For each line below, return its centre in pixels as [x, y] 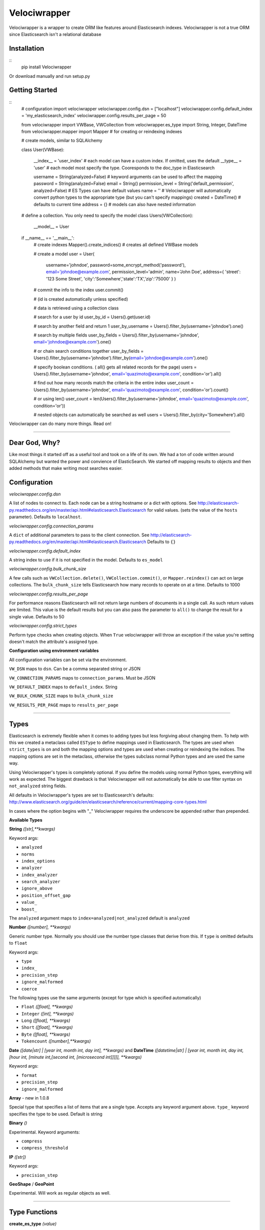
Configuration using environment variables [54, 651]
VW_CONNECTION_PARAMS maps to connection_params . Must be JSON [82, 678]
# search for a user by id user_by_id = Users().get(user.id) [92, 317]
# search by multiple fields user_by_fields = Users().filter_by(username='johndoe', [117, 335]
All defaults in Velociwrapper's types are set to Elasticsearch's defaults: [81, 795]
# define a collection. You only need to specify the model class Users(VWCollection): [107, 215]
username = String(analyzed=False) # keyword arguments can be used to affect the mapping [128, 177]
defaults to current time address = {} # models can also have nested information [115, 204]
